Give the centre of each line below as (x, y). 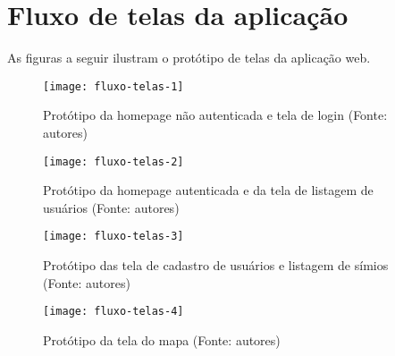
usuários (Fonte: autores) (111, 207)
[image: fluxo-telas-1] (113, 86)
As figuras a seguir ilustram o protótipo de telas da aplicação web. (189, 58)
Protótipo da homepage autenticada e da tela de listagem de (208, 190)
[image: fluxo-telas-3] (113, 237)
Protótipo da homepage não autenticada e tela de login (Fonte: (215, 115)
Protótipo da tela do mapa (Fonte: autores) (162, 339)
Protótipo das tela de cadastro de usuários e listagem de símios (216, 265)
